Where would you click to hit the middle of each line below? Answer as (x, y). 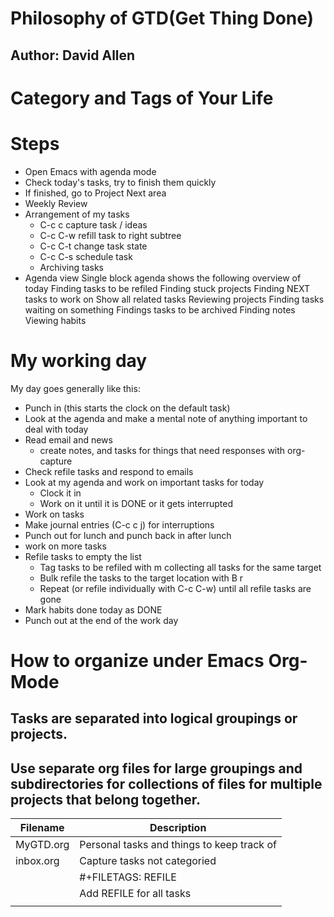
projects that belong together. (106, 799)
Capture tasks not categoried (148, 861)
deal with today (56, 429)
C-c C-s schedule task (86, 256)
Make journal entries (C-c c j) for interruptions (119, 524)
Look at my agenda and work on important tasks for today (144, 482)
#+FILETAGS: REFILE (128, 877)
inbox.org (37, 861)
